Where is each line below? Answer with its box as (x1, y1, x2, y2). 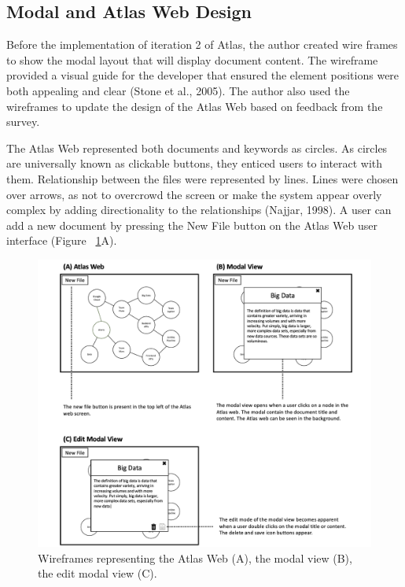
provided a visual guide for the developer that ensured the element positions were (6, 67, 399, 83)
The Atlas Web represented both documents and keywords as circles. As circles (6, 139, 388, 156)
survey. (6, 113, 40, 130)
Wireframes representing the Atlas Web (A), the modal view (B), (38, 549, 352, 566)
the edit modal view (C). (38, 565, 157, 581)
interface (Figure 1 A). (6, 232, 117, 249)
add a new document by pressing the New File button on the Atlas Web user (6, 216, 377, 233)
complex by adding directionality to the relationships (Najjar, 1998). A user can (6, 201, 392, 218)
